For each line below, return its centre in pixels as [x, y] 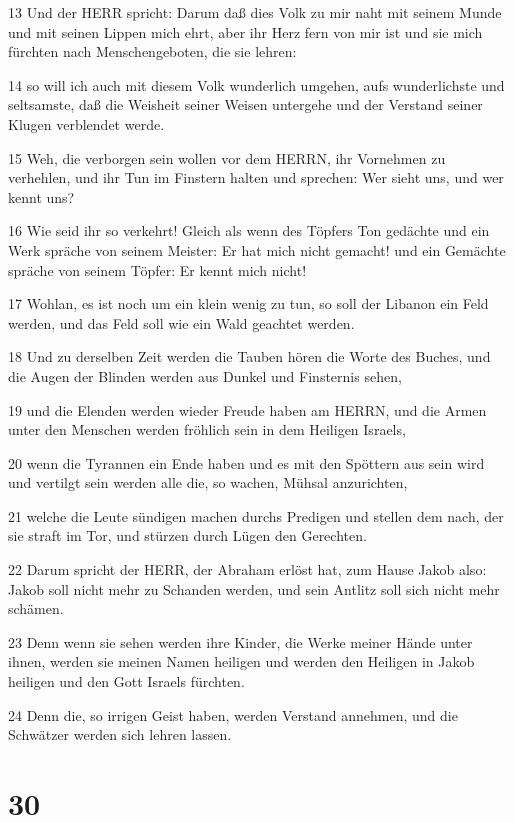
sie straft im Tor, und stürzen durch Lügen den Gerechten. [187, 535]
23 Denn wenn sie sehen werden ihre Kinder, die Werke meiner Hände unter [240, 641]
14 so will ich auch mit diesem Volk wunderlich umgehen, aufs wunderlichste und [256, 84]
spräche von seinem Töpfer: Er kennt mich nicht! [157, 269]
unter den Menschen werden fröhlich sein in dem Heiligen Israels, [207, 429]
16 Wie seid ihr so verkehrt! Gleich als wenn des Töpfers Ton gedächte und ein [249, 230]
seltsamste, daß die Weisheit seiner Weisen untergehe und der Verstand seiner [245, 104]
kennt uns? [41, 196]
